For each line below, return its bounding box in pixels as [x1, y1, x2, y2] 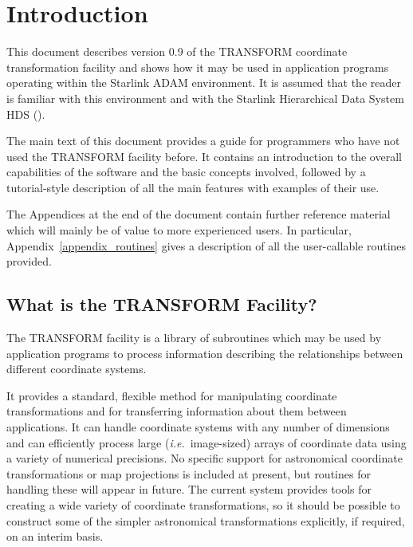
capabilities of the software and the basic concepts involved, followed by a [6, 163, 366, 180]
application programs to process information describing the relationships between [6, 344, 403, 361]
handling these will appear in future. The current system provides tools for [6, 481, 372, 498]
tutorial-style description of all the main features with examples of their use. [6, 179, 380, 195]
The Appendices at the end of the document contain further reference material [6, 206, 391, 222]
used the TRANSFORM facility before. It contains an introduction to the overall [6, 148, 402, 164]
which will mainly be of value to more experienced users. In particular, [6, 222, 352, 238]
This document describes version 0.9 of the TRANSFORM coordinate [6, 43, 348, 60]
